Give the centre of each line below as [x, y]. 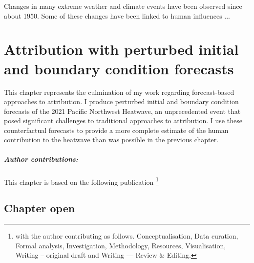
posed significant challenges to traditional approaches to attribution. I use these [123, 121]
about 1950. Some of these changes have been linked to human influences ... [117, 15]
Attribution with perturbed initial [121, 49]
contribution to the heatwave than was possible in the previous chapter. [111, 140]
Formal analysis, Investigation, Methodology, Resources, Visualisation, [121, 245]
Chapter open [40, 208]
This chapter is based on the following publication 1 [81, 181]
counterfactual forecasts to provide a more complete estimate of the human [116, 130]
